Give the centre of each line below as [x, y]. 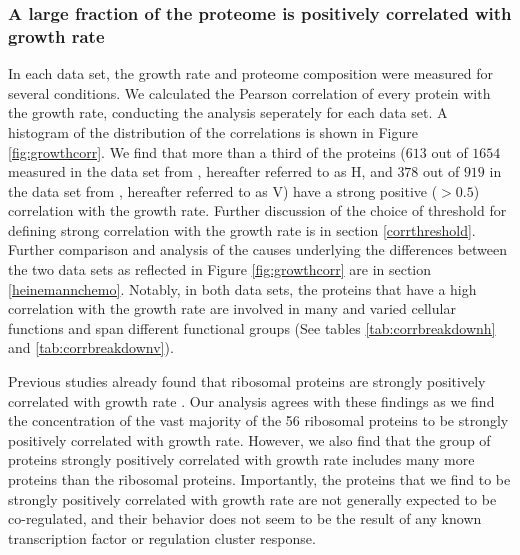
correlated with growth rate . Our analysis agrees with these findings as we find [251, 400]
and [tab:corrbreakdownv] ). [91, 347]
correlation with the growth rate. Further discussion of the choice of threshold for [257, 210]
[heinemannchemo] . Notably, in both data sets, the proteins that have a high [242, 288]
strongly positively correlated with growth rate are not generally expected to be [252, 498]
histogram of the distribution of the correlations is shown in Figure [213, 131]
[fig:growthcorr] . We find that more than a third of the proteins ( [207, 151]
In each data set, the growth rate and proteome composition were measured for [250, 73]
